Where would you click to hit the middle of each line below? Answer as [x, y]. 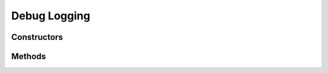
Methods [29, 56]
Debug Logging [51, 16]
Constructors [37, 37]
